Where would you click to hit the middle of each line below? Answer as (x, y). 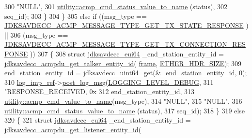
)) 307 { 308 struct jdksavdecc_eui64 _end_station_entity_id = (127, 53)
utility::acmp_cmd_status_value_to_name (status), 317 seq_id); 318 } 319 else (125, 110)
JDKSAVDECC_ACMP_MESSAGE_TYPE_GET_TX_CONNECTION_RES (125, 44)
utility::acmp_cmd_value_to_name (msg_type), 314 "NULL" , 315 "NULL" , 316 (123, 101)
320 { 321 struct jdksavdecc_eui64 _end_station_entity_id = (98, 120)
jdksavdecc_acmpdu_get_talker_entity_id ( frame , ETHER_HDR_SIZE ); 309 (123, 63)
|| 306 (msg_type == (36, 34)
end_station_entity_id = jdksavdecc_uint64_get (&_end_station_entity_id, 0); (126, 73)
